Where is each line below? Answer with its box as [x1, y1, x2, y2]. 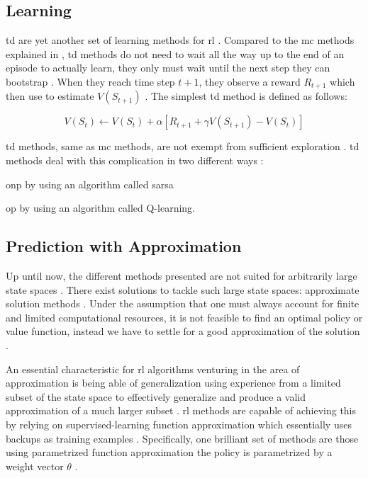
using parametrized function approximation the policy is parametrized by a [6, 445, 333, 460]
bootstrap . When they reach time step [6, 74, 175, 89]
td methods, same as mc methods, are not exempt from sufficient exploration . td [6, 139, 359, 154]
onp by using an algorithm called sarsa [6, 176, 174, 191]
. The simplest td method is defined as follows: [145, 89, 347, 103]
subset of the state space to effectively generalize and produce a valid [6, 389, 306, 404]
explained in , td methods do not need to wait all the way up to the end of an [6, 46, 345, 61]
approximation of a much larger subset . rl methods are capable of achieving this [6, 403, 357, 418]
